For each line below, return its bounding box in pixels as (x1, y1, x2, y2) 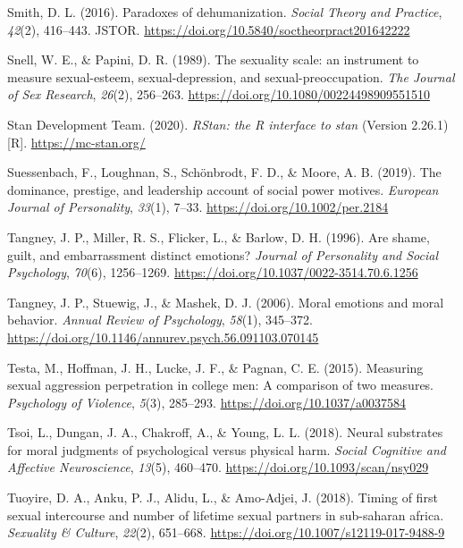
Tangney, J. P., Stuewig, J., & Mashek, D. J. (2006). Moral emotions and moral (7, 292, 444, 311)
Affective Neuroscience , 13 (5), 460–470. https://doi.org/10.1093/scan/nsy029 (7, 458, 429, 476)
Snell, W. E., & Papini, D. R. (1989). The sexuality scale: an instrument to (7, 50, 419, 69)
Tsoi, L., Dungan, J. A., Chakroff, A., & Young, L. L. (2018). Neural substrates (7, 423, 443, 442)
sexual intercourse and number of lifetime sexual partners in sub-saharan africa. (7, 505, 444, 524)
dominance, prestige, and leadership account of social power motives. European (7, 180, 439, 198)
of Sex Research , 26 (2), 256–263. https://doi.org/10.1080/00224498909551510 (7, 85, 430, 104)
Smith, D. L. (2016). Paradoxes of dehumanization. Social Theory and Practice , (7, 3, 442, 21)
